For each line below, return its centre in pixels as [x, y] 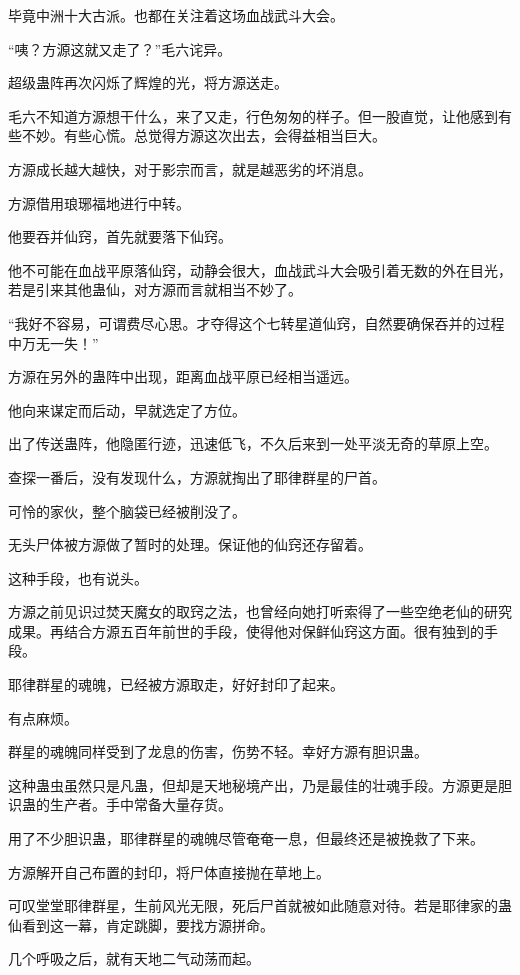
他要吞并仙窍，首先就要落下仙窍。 [120, 236]
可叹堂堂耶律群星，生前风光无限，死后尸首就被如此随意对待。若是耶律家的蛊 [260, 905]
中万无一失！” [53, 342]
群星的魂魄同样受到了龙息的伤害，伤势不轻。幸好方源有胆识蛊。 [218, 751]
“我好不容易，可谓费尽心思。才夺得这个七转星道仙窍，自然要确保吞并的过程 [256, 322]
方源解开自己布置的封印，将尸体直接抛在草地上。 [169, 871]
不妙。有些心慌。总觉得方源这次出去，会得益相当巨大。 [203, 135]
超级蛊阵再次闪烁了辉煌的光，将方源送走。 [148, 82]
